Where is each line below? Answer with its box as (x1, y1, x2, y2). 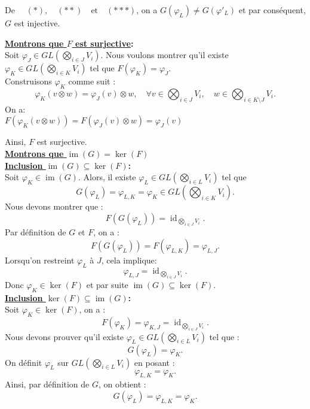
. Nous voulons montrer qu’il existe (100, 49, 229, 61)
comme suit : (68, 75, 116, 87)
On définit (5, 356, 42, 368)
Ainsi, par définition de (5, 378, 90, 390)
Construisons (5, 75, 52, 87)
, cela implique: (101, 253, 157, 266)
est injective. (14, 17, 60, 29)
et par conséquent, (238, 4, 306, 16)
